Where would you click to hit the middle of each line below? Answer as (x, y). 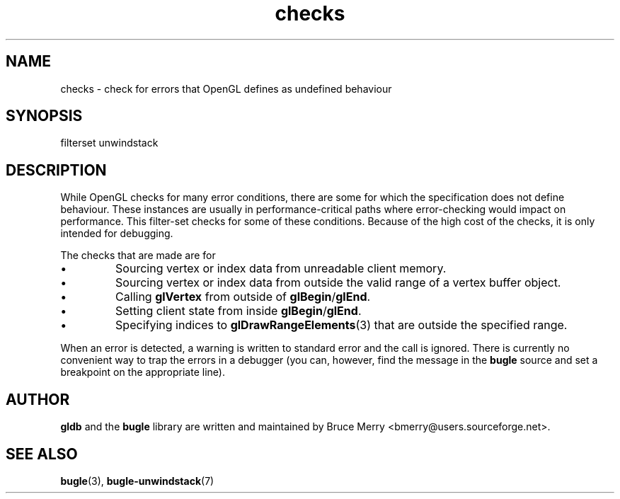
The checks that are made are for (138, 256)
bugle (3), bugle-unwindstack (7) (137, 481)
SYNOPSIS (44, 116)
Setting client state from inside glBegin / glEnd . (239, 311)
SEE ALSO (42, 454)
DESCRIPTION (56, 170)
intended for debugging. (117, 234)
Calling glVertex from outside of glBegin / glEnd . (243, 297)
